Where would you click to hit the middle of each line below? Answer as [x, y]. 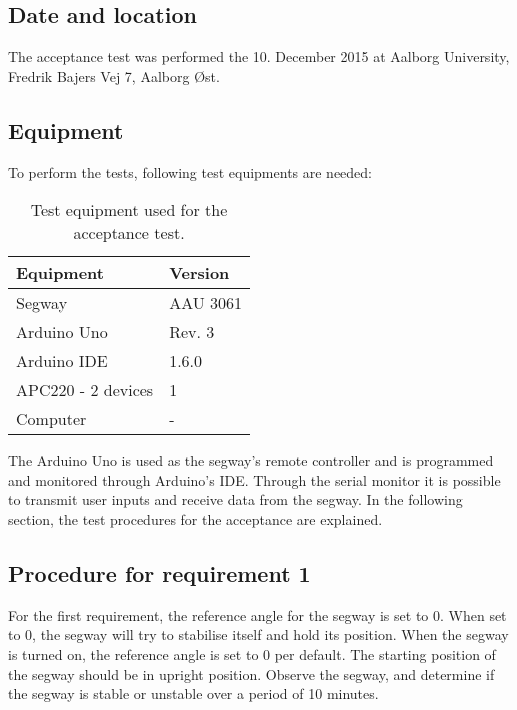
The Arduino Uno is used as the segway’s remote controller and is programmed [251, 460]
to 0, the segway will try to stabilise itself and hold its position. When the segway [258, 634]
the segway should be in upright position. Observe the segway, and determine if [251, 673]
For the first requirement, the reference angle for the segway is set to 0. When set [257, 614]
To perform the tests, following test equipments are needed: [190, 171]
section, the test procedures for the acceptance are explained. [195, 518]
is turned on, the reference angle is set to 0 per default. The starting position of [252, 653]
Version [199, 273]
